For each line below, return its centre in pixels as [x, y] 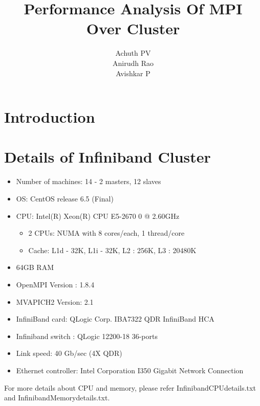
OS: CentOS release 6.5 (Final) [65, 198]
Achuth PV [133, 53]
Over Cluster [133, 28]
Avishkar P [133, 73]
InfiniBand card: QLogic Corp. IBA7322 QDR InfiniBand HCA [115, 319]
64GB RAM [35, 267]
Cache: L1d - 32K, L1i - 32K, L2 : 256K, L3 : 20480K [112, 250]
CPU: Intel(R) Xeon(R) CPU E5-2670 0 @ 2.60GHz [98, 216]
